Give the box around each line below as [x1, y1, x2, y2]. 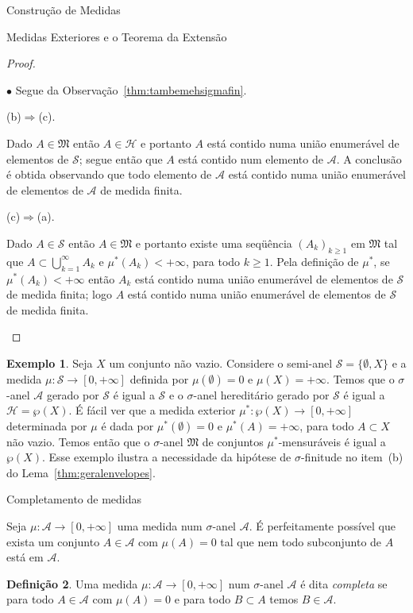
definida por [129, 370, 189, 387]
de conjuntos [202, 433, 264, 449]
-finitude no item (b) [300, 449, 403, 465]
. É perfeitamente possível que [249, 518, 396, 534]
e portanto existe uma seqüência [135, 234, 292, 251]
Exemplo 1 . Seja [6, 354, 93, 371]
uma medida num [117, 518, 203, 534]
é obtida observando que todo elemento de [6, 166, 212, 183]
